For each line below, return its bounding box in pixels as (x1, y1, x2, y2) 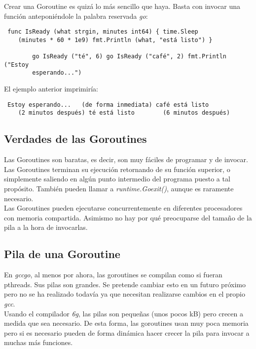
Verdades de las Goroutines (4, 131, 147, 146)
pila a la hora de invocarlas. (4, 222, 88, 232)
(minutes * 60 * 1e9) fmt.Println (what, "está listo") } (18, 36, 213, 44)
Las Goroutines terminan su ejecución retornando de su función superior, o (4, 164, 230, 174)
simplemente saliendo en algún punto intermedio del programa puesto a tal (4, 174, 230, 184)
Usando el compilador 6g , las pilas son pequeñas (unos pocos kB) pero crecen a (4, 308, 243, 318)
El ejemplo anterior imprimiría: (4, 84, 98, 94)
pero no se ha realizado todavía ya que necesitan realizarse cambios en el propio (4, 289, 245, 299)
